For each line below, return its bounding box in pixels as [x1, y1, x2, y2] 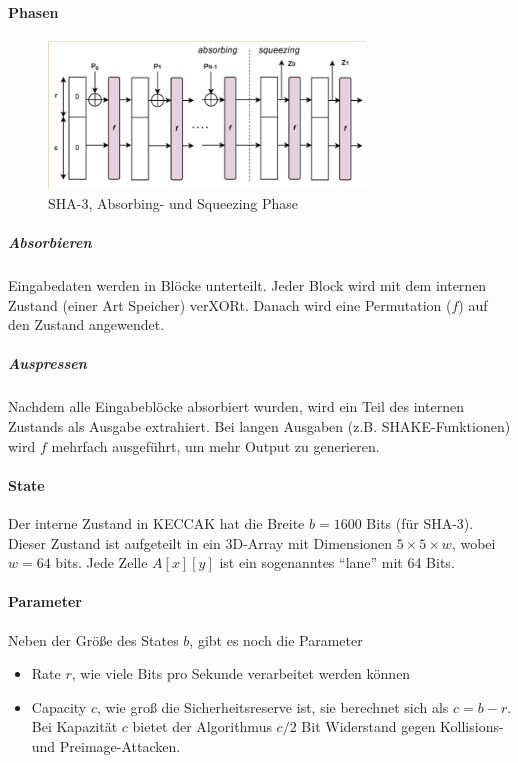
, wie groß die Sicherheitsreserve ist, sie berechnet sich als [96, 696, 449, 717]
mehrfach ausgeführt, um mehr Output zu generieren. [51, 435, 380, 456]
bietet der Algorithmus [132, 716, 272, 737]
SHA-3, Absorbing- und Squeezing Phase [48, 192, 299, 213]
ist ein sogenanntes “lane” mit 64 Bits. [219, 552, 455, 573]
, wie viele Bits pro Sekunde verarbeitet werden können [71, 663, 411, 684]
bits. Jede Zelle [55, 552, 148, 573]
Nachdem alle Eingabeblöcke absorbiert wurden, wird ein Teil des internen [8, 396, 464, 417]
